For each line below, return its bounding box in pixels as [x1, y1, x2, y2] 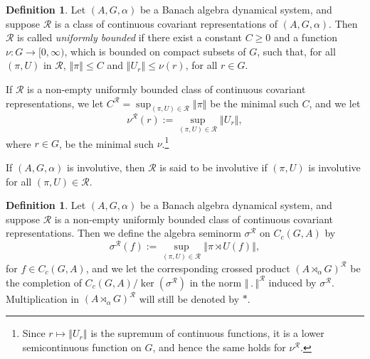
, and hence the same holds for [152, 339, 286, 354]
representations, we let [6, 95, 104, 110]
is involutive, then [67, 160, 145, 175]
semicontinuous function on [22, 339, 142, 354]
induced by [268, 274, 317, 289]
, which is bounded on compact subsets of [64, 43, 246, 58]
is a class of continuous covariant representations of [54, 16, 277, 31]
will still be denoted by [139, 291, 240, 306]
